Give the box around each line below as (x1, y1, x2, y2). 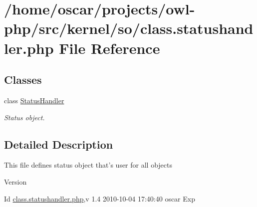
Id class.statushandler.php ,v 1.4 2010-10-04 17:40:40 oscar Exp (4, 193, 195, 204)
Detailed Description (4, 136, 113, 152)
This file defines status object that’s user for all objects (4, 160, 172, 170)
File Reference (59, 37, 160, 58)
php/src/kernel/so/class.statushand (4, 18, 254, 38)
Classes (4, 72, 42, 87)
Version (4, 176, 27, 187)
